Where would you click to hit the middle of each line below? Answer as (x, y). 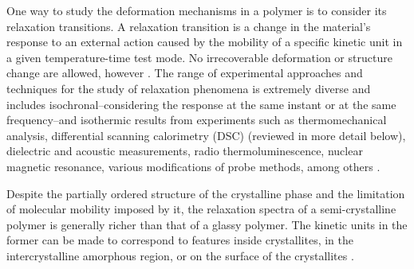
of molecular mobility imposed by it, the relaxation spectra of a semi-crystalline (201, 209)
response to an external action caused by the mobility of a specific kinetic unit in (205, 42)
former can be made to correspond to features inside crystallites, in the (180, 240)
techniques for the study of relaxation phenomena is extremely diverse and (189, 88)
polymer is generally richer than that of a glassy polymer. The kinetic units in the (207, 224)
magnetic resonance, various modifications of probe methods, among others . (193, 166)
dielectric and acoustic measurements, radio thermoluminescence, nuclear (185, 151)
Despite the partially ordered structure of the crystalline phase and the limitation (206, 193)
